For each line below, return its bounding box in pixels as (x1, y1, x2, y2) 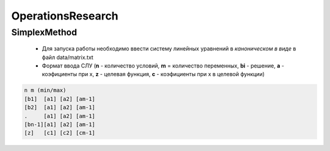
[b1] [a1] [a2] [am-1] (24, 95, 96, 102)
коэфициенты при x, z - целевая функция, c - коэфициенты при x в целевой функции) (42, 71, 265, 78)
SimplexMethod (11, 27, 78, 38)
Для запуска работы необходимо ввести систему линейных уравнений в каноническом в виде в (42, 45, 296, 52)
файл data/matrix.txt (42, 54, 94, 61)
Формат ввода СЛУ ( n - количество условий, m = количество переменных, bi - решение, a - (42, 61, 284, 69)
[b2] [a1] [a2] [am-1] (24, 104, 96, 111)
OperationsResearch (11, 9, 119, 23)
